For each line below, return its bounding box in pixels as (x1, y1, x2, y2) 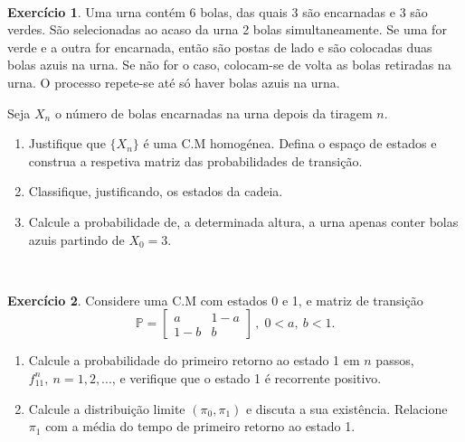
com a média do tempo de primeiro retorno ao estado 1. (45, 417, 356, 436)
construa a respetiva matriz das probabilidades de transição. (28, 151, 363, 170)
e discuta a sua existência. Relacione (245, 399, 448, 418)
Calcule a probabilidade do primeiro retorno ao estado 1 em (28, 351, 360, 370)
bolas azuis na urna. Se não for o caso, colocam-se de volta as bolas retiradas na (7, 55, 451, 74)
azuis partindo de (28, 230, 125, 249)
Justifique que (28, 134, 106, 153)
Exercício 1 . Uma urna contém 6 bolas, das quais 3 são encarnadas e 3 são (7, 2, 428, 21)
